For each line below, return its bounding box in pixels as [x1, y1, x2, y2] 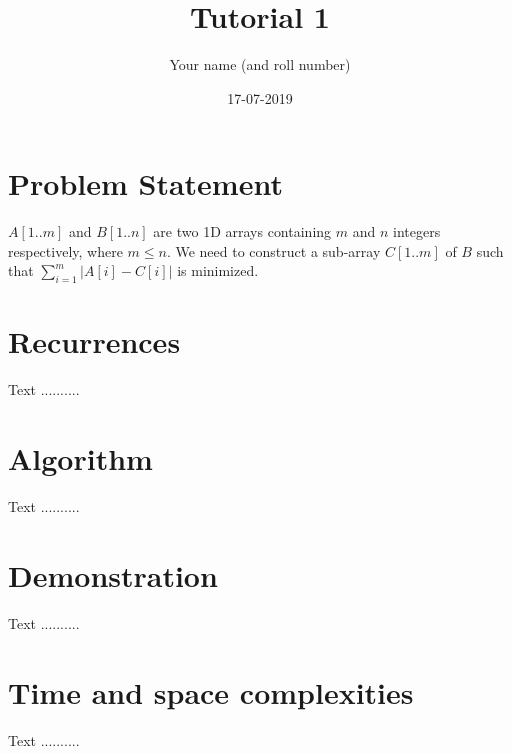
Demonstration [8, 554, 218, 595]
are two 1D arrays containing [153, 221, 332, 242]
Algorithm [8, 438, 153, 479]
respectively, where [8, 240, 123, 261]
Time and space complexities [8, 671, 414, 712]
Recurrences [8, 321, 181, 362]
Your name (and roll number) [169, 54, 351, 75]
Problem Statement [8, 163, 283, 204]
